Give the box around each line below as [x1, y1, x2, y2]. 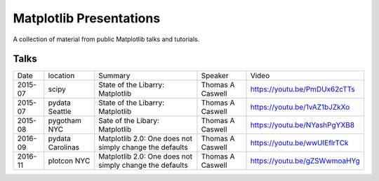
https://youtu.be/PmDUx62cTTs [250, 85, 356, 94]
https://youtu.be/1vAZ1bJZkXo [250, 102, 350, 112]
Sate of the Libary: [98, 116, 159, 126]
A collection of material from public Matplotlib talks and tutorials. [13, 35, 200, 43]
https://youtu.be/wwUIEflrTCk [250, 138, 349, 148]
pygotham [48, 116, 82, 126]
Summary [98, 71, 131, 80]
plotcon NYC [48, 156, 91, 166]
